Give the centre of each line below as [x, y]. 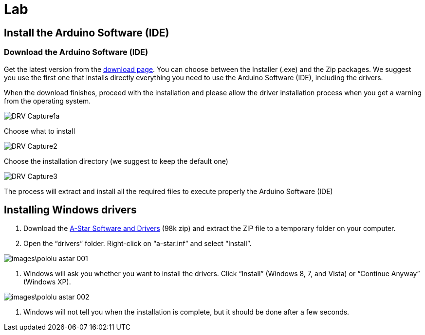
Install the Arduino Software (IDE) [87, 33]
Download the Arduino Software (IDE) [76, 52]
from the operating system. [47, 101]
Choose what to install [40, 131]
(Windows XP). [47, 282]
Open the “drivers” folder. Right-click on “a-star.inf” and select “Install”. [138, 244]
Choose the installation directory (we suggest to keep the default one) [116, 161]
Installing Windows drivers [70, 210]
